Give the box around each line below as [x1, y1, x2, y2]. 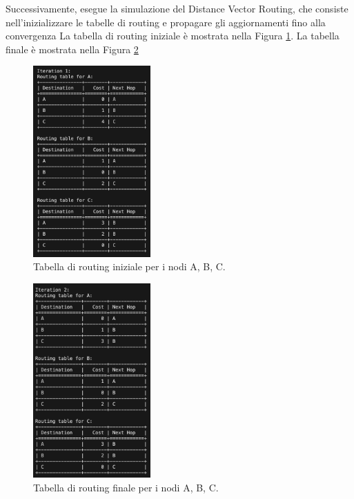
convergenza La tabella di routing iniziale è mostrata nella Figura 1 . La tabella [6, 28, 340, 43]
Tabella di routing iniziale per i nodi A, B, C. [33, 259, 226, 274]
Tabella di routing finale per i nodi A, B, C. [33, 480, 219, 494]
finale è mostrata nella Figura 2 [6, 41, 139, 56]
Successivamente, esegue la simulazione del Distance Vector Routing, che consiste [6, 1, 348, 15]
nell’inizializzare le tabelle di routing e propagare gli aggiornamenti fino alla [6, 15, 326, 29]
